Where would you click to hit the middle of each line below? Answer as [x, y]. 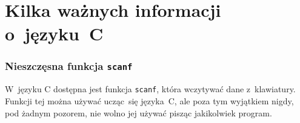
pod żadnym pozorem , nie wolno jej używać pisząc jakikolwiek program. [138, 112]
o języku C [54, 33]
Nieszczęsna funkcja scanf [69, 66]
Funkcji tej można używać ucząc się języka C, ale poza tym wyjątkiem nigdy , [149, 101]
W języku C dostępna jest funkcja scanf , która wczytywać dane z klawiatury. [150, 89]
